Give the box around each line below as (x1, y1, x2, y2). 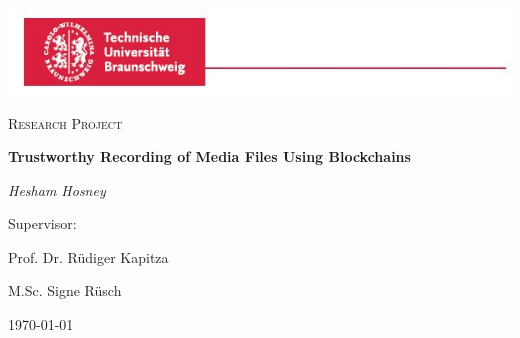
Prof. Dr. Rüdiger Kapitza (8, 246, 169, 267)
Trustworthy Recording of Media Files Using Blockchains (8, 146, 411, 167)
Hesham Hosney (8, 179, 106, 200)
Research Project (8, 112, 123, 133)
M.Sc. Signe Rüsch (8, 280, 122, 301)
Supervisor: (8, 213, 77, 234)
